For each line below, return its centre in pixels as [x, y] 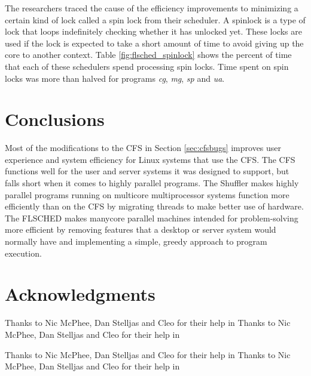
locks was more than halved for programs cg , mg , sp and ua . [115, 78]
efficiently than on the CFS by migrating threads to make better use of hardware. [154, 206]
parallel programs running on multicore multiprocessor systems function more [147, 194]
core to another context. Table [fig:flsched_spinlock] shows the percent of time [148, 55]
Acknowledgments [80, 294]
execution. [23, 253]
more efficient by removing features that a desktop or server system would [141, 229]
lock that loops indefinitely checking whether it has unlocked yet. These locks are [153, 31]
